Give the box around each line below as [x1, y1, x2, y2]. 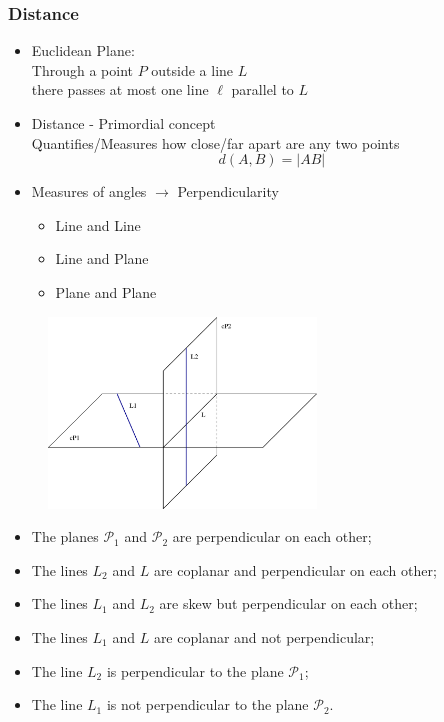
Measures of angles [31, 181, 147, 202]
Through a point [31, 59, 133, 80]
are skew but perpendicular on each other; [159, 593, 418, 614]
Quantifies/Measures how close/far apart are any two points [31, 132, 400, 153]
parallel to [231, 79, 294, 100]
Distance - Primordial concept [31, 113, 216, 133]
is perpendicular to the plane [106, 660, 284, 681]
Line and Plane [55, 248, 149, 269]
